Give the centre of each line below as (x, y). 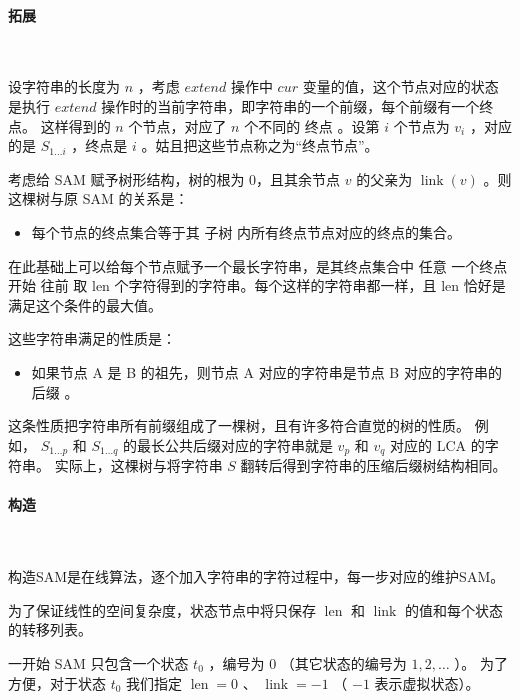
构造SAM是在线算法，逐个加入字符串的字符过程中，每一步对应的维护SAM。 (256, 576)
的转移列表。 (50, 629)
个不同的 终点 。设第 (312, 125)
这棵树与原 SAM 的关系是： (98, 198)
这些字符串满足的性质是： (92, 338)
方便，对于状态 (57, 682)
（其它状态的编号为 (343, 662)
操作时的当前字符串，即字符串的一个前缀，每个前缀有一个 (290, 105)
